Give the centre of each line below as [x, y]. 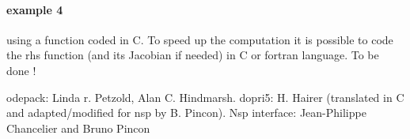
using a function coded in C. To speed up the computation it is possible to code [200, 39]
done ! [21, 70]
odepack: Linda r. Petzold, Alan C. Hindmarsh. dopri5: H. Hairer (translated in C [205, 97]
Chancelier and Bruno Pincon [78, 128]
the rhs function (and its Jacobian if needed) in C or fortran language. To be [193, 55]
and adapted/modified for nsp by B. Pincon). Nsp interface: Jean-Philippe [186, 113]
